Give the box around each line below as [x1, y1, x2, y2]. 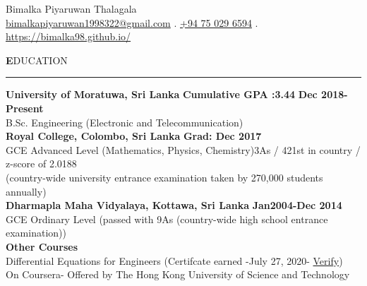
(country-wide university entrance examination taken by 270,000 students [6, 169, 323, 184]
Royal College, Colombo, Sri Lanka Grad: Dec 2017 [6, 129, 262, 143]
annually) [6, 184, 47, 198]
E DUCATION [6, 52, 68, 67]
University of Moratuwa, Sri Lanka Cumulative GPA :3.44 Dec [6, 87, 318, 102]
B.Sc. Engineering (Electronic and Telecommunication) [6, 114, 243, 129]
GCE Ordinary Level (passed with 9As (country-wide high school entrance [6, 211, 328, 226]
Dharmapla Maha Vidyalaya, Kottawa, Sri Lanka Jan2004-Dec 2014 [6, 198, 342, 213]
